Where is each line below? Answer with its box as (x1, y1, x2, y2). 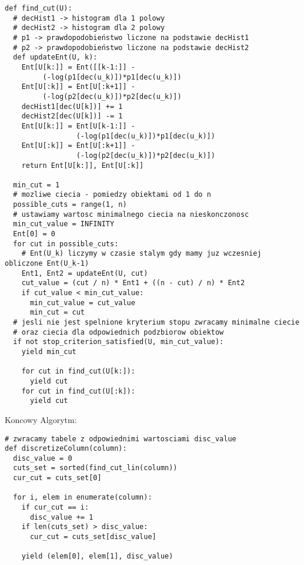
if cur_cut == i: (21, 503, 89, 512)
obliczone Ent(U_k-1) (5, 259, 89, 268)
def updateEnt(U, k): (13, 53, 98, 62)
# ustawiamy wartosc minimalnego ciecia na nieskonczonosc (13, 210, 249, 219)
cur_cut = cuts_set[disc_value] (29, 533, 156, 541)
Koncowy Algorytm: (5, 413, 77, 425)
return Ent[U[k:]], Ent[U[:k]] (21, 161, 144, 170)
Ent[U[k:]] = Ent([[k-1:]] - (21, 62, 135, 71)
